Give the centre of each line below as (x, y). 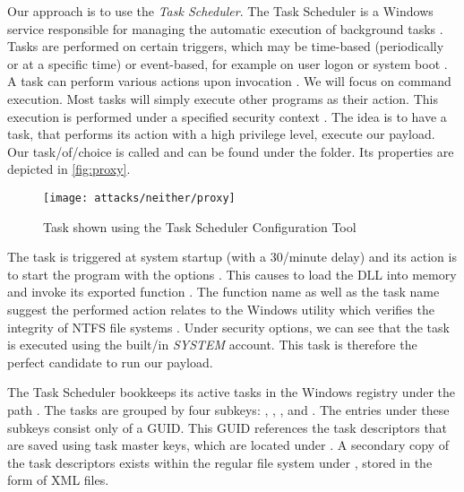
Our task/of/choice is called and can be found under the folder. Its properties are (231, 151)
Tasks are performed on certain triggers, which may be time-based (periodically (226, 46)
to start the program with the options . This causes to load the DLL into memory (232, 274)
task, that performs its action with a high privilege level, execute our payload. (221, 134)
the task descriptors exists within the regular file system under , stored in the (220, 462)
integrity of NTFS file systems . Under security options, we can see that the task (228, 327)
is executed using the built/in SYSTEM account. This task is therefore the (212, 345)
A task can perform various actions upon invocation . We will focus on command (229, 81)
